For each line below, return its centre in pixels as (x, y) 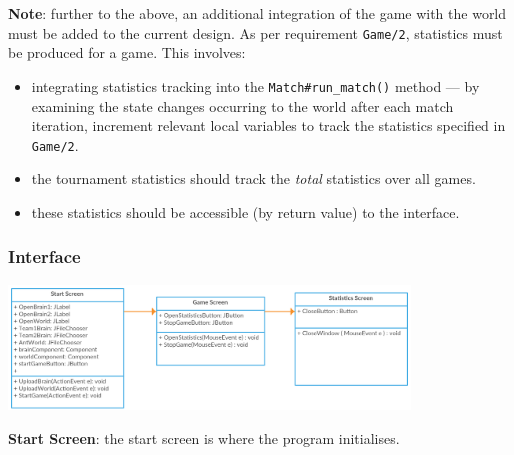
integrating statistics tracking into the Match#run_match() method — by (255, 85)
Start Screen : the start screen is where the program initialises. (204, 437)
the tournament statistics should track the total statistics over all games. (253, 178)
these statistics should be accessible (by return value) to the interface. (245, 211)
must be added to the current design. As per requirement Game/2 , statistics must (255, 32)
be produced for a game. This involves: (127, 52)
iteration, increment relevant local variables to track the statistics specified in (268, 125)
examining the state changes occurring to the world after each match (242, 105)
